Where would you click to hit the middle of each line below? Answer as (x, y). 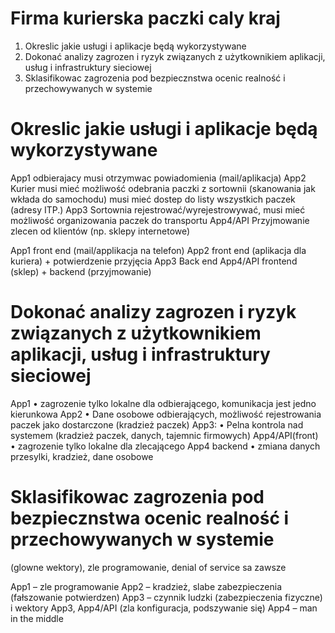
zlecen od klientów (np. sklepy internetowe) (100, 231)
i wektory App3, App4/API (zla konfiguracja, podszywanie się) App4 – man (164, 608)
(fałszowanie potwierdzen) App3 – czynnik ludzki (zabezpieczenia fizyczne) (166, 597)
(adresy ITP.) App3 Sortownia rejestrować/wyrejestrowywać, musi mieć (158, 209)
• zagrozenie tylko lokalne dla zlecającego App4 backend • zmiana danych (165, 446)
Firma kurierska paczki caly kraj (145, 18)
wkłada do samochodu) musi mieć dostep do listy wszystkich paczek (153, 199)
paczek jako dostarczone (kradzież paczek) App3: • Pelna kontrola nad (157, 424)
